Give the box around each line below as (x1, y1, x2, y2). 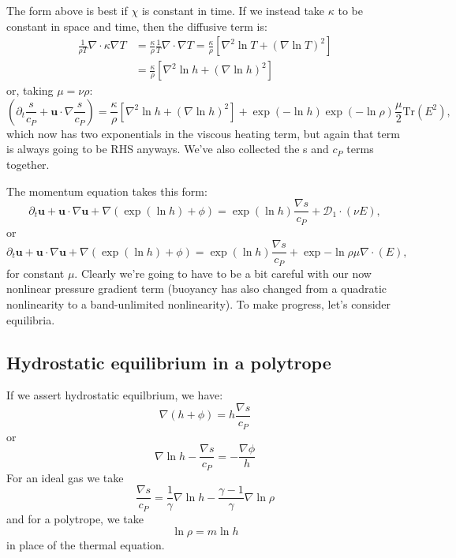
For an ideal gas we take (6, 469, 124, 485)
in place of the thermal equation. (6, 536, 165, 552)
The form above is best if (6, 2, 128, 18)
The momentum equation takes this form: (6, 182, 207, 199)
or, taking (6, 82, 54, 99)
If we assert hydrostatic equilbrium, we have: (6, 387, 223, 403)
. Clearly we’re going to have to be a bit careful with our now (74, 264, 372, 281)
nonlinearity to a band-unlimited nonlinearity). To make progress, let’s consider (6, 296, 391, 313)
